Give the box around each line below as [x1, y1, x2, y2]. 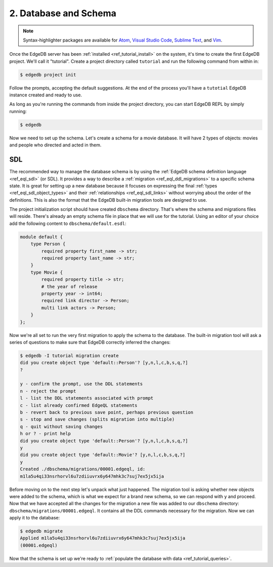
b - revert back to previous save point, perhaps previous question [20, 409, 194, 415]
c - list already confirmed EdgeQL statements [20, 402, 138, 408]
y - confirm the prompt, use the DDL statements [20, 381, 143, 387]
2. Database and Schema [9, 8, 116, 19]
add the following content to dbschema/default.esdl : [9, 220, 126, 226]
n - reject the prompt [20, 388, 76, 394]
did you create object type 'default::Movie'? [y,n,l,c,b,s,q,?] [20, 452, 186, 458]
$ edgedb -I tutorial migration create [20, 353, 119, 358]
